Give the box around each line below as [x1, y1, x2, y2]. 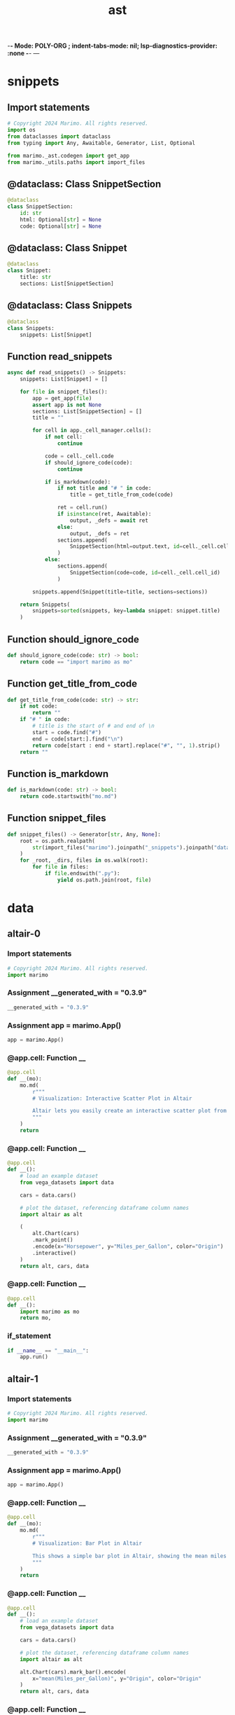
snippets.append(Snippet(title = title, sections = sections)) [32, 588, 208, 595]
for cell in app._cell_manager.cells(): [32, 427, 152, 434]
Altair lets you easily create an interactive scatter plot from [32, 1108, 227, 1115]
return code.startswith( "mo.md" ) [20, 793, 117, 800]
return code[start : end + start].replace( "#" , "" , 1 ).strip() [32, 742, 220, 749]
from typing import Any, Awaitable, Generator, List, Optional [7, 139, 196, 146]
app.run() [20, 1354, 49, 1361]
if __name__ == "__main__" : [7, 1347, 90, 1354]
